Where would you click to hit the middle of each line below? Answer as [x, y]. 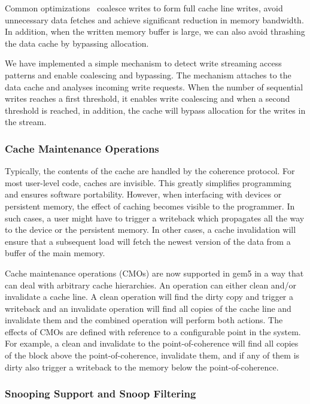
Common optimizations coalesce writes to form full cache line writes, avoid [144, 8]
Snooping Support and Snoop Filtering [101, 394]
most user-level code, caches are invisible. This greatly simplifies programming [148, 182]
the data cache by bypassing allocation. [77, 43]
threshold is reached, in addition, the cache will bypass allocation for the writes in [155, 110]
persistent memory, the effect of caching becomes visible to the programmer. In [150, 206]
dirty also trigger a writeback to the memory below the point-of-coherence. [142, 367]
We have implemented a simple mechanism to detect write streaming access [143, 63]
